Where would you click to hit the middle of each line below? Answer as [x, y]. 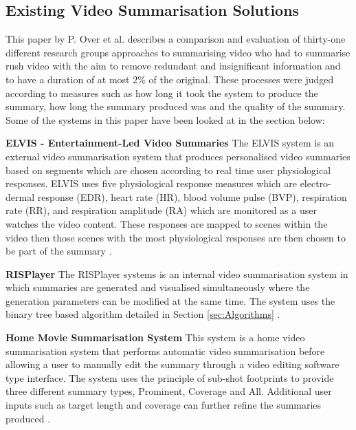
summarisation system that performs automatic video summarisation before [165, 351]
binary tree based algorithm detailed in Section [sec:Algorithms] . [143, 314]
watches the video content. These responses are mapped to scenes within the [167, 223]
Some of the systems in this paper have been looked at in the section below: [165, 119]
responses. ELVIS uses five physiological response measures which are [151, 183]
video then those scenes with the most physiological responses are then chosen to [176, 237]
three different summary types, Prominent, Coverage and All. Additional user [169, 391]
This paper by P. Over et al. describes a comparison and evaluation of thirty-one [176, 39]
